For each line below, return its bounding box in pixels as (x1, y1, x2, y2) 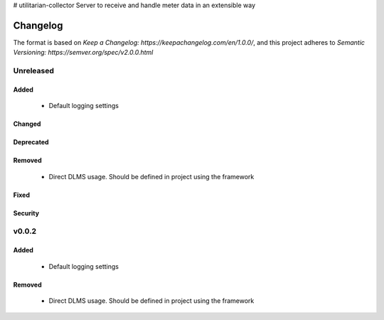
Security (13, 208, 39, 217)
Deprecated (13, 138, 49, 146)
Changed (13, 119, 41, 128)
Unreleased (13, 66, 55, 76)
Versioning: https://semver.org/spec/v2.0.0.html (13, 48, 154, 57)
